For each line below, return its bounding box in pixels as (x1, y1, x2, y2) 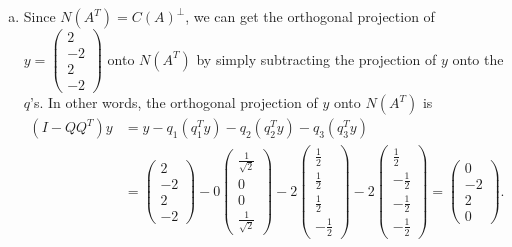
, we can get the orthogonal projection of (185, 6, 435, 26)
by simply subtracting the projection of (196, 48, 437, 69)
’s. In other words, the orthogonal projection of (30, 92, 318, 113)
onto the (452, 48, 504, 69)
